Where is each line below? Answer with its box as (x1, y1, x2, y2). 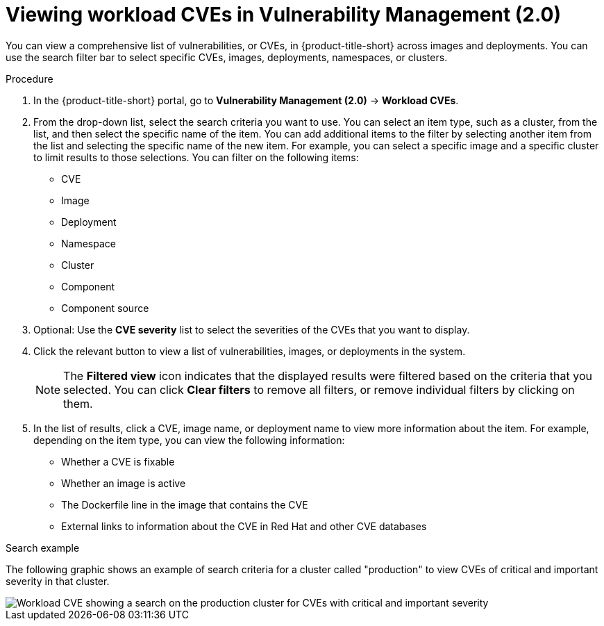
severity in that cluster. (6, 575, 110, 587)
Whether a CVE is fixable (61, 455, 175, 468)
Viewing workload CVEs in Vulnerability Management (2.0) (6, 3, 561, 26)
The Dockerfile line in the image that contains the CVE (61, 498, 308, 511)
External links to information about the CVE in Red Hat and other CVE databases (61, 520, 427, 532)
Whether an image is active (61, 477, 186, 489)
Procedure (6, 72, 53, 85)
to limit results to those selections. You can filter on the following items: (33, 151, 359, 163)
